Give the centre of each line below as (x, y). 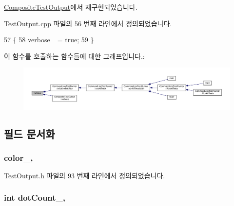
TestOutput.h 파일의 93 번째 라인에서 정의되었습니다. (85, 176)
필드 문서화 (29, 133)
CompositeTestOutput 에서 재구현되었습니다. (71, 7)
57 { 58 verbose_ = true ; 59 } (49, 40)
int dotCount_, (35, 197)
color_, (19, 158)
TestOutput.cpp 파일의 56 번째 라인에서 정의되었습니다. (88, 23)
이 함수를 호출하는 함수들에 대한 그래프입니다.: (74, 56)
